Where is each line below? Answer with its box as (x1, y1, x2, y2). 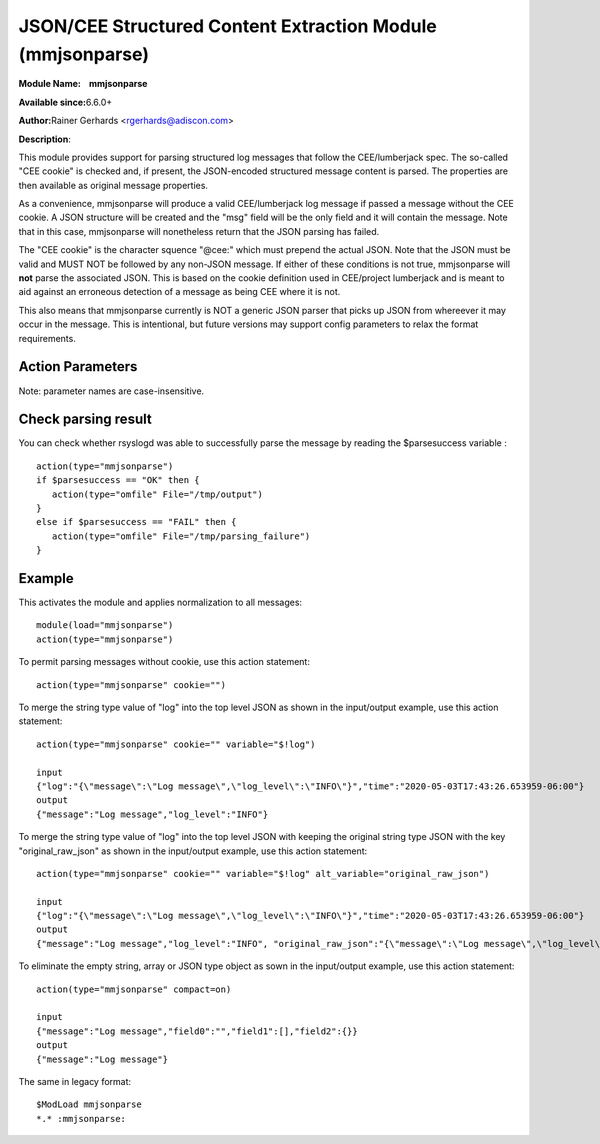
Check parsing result (18, 411, 152, 428)
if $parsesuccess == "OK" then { (36, 475, 200, 486)
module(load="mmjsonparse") (36, 620, 174, 631)
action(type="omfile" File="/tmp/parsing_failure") (51, 530, 311, 542)
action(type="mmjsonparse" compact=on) (36, 983, 232, 995)
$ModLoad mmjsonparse (36, 1099, 142, 1110)
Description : (18, 133, 72, 145)
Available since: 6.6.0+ (18, 96, 113, 108)
